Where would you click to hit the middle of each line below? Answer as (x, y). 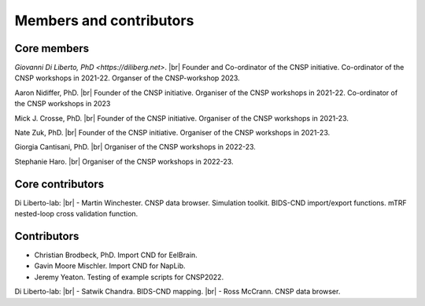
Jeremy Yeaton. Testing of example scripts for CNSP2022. (129, 277)
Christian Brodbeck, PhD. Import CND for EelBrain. (116, 255)
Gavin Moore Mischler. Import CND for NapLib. (110, 266)
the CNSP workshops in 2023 (63, 104)
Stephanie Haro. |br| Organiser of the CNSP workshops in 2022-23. (124, 161)
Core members (52, 48)
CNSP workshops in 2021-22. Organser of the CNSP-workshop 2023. (127, 78)
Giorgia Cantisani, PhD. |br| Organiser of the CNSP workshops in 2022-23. (135, 147)
